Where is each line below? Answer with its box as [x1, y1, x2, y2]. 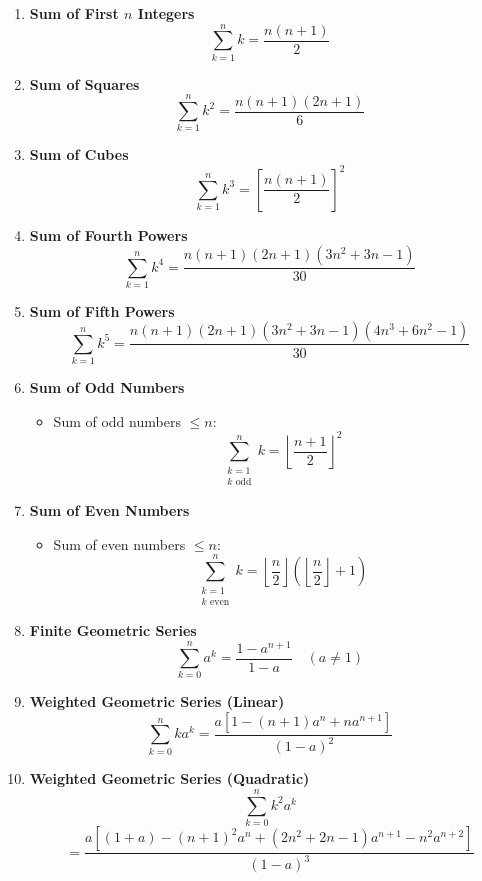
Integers [137, 3, 195, 23]
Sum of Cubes [29, 144, 129, 165]
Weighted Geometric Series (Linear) [29, 691, 285, 712]
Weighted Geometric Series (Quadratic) [29, 768, 310, 789]
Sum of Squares [29, 73, 140, 94]
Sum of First [29, 3, 119, 23]
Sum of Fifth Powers [29, 300, 175, 321]
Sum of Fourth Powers [29, 224, 188, 245]
